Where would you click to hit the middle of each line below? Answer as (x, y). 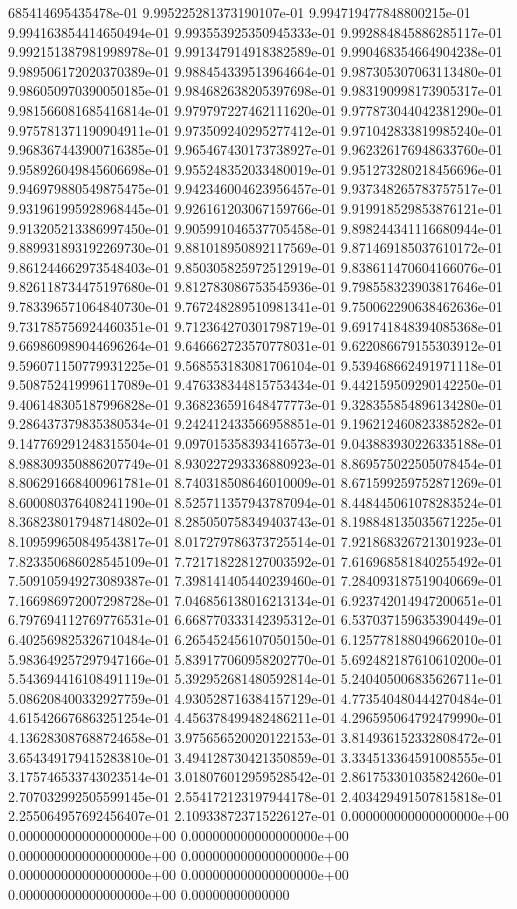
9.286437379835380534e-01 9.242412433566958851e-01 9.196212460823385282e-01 (255, 423)
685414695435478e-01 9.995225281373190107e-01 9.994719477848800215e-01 (239, 12)
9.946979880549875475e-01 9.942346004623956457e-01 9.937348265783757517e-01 (255, 188)
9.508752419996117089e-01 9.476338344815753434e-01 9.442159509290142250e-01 (255, 384)
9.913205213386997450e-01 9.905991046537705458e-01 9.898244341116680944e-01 (255, 227)
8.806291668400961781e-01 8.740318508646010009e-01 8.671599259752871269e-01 (255, 482)
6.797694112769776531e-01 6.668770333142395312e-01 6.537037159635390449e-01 (255, 619)
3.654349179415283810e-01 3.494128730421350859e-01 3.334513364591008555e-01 (255, 756)
